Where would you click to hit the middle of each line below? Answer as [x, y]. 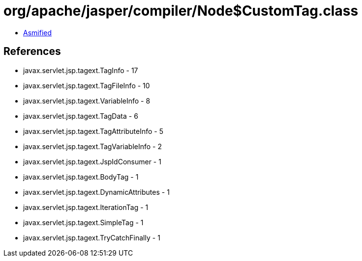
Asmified [38, 32]
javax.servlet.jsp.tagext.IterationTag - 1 [86, 207]
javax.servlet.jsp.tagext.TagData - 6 [81, 116]
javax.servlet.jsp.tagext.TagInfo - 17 [81, 70]
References [32, 52]
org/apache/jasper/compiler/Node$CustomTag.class [181, 11]
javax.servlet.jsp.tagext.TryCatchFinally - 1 [92, 237]
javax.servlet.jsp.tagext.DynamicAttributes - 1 [96, 192]
